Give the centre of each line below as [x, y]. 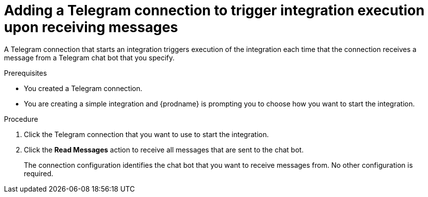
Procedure [21, 119]
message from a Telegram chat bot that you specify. [89, 57]
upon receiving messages [91, 27]
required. [39, 173]
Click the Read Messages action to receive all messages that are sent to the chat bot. [164, 149]
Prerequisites [26, 73]
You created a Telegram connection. [83, 88]
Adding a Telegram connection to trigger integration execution [214, 10]
